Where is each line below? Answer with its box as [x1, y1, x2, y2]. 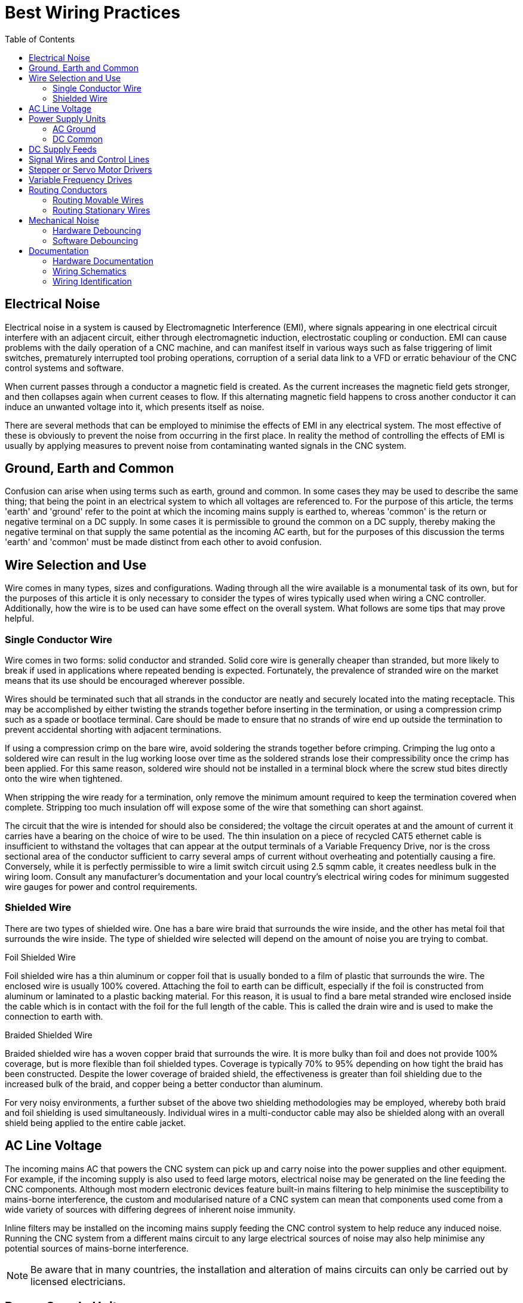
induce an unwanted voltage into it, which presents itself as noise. [5, 401, 264, 412]
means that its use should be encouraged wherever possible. [5, 675, 245, 686]
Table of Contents [5, 33, 75, 44]
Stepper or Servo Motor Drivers [29, 164, 152, 175]
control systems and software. [5, 362, 124, 373]
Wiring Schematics [53, 265, 127, 276]
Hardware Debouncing [53, 225, 141, 235]
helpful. [5, 613, 35, 624]
